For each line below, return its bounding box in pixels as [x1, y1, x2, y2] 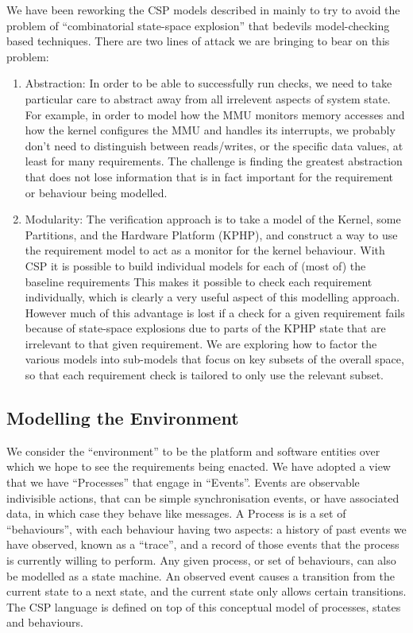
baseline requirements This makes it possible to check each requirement [25, 273, 372, 289]
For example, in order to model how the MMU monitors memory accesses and [25, 106, 405, 122]
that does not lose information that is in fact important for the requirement [25, 168, 394, 184]
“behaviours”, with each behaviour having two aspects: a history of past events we [6, 520, 407, 537]
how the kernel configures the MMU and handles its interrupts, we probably [25, 122, 396, 138]
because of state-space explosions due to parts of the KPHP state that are [25, 320, 386, 336]
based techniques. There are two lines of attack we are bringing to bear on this [6, 33, 390, 49]
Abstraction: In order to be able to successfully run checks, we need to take [25, 75, 392, 91]
